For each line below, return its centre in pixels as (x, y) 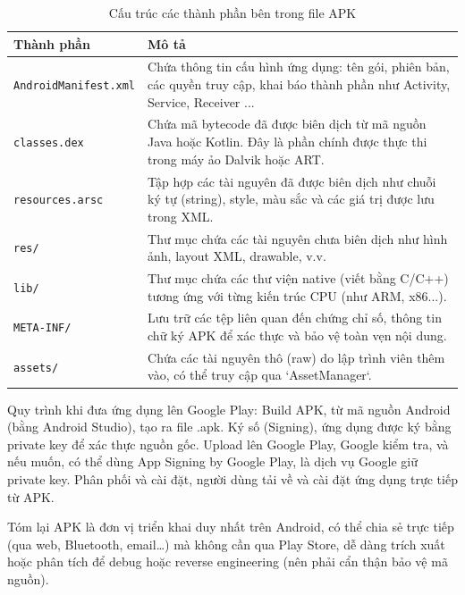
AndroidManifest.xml (75, 86)
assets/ (36, 368)
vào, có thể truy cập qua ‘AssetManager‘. (260, 375)
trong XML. (181, 216)
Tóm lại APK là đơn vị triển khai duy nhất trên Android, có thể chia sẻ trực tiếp (231, 527)
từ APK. (31, 496)
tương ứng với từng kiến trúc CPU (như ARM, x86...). (297, 295)
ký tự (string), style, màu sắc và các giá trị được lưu (291, 199)
